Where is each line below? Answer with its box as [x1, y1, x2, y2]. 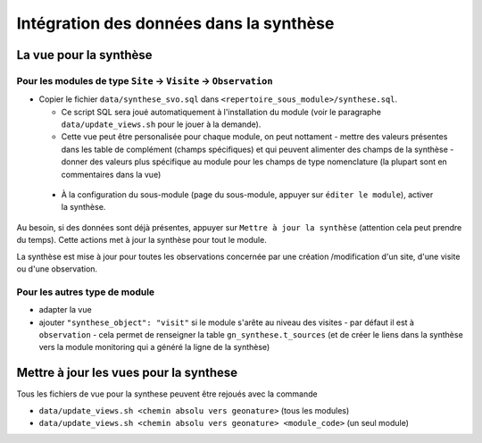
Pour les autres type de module [16, 286, 155, 298]
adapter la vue [38, 305, 93, 315]
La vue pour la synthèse [16, 47, 153, 63]
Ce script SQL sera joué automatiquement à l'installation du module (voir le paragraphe [61, 106, 381, 117]
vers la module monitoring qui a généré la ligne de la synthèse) [38, 342, 270, 353]
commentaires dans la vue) [61, 169, 162, 180]
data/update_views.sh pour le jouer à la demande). [61, 119, 262, 130]
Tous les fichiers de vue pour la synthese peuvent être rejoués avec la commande [16, 389, 318, 399]
